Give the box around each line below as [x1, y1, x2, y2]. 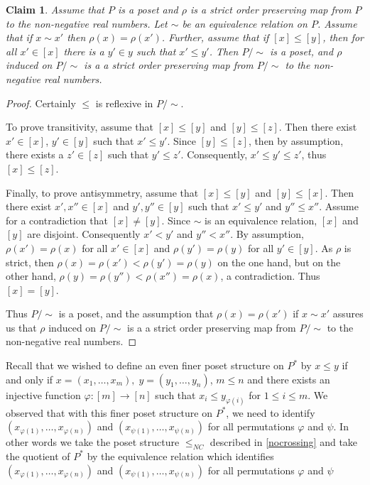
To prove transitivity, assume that [6, 119, 153, 134]
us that [6, 320, 37, 334]
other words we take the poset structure [6, 435, 180, 449]
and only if [6, 371, 53, 386]
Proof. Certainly [6, 95, 76, 110]
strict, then [6, 254, 54, 269]
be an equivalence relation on [182, 16, 308, 31]
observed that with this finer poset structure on [6, 405, 212, 420]
